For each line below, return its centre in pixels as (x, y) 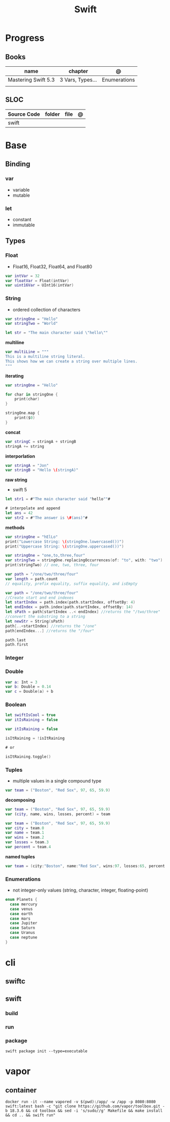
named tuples (20, 856)
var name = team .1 (25, 833)
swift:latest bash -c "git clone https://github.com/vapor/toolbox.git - (85, 1106)
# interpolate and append (33, 508)
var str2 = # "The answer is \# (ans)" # (46, 518)
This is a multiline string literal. (45, 357)
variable (21, 190)
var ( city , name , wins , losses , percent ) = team (58, 814)
